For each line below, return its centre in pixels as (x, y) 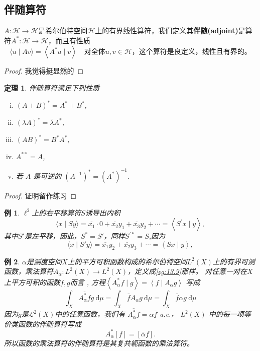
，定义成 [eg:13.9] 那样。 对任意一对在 (187, 271)
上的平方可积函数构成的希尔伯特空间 (127, 261)
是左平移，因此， (52, 236)
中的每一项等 (230, 314)
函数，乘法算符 (29, 271)
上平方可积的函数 (32, 282)
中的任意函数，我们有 (90, 314)
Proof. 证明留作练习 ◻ (40, 195)
